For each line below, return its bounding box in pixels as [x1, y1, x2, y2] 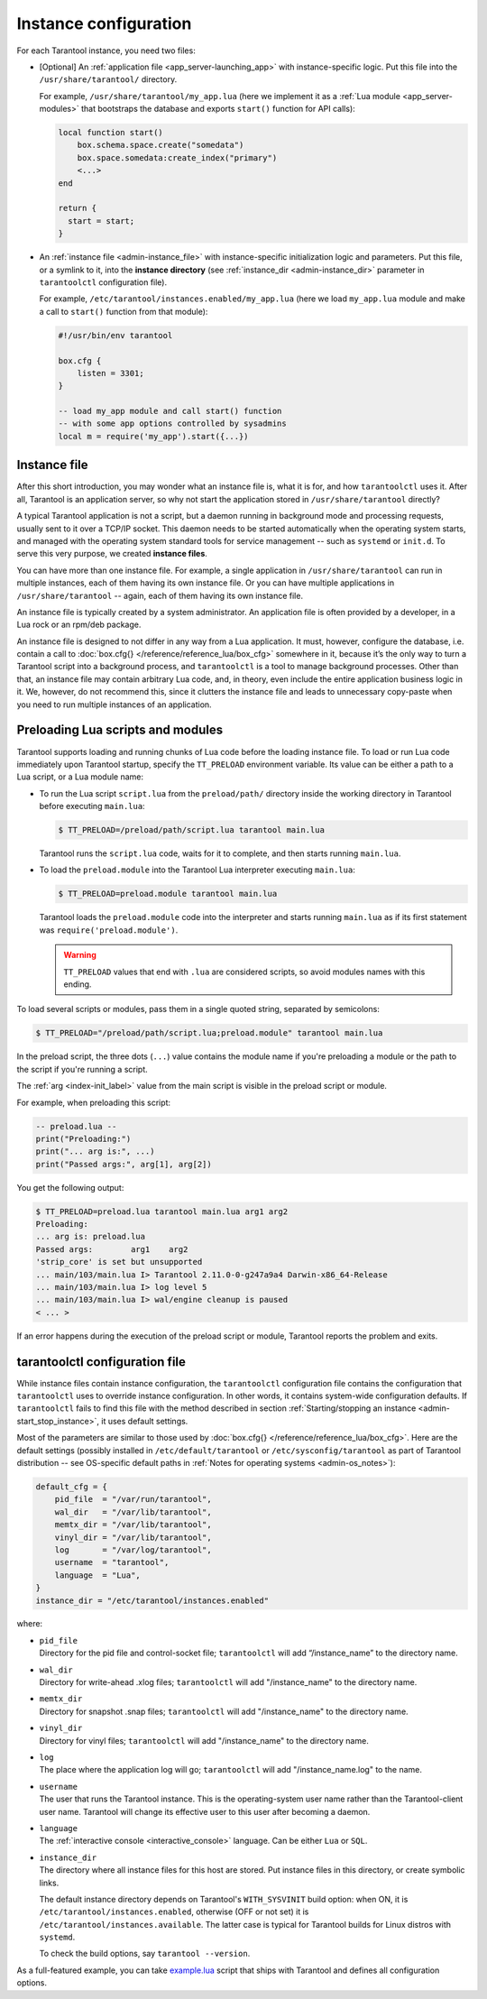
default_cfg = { [35, 1481, 108, 1492]
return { [58, 203, 97, 214]
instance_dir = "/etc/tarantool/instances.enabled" [35, 1595, 270, 1606]
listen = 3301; [77, 368, 144, 378]
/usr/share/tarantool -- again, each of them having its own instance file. [16, 590, 304, 601]
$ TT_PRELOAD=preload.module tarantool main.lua [58, 889, 278, 899]
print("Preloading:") [35, 1133, 132, 1144]
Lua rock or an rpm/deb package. [16, 619, 142, 631]
